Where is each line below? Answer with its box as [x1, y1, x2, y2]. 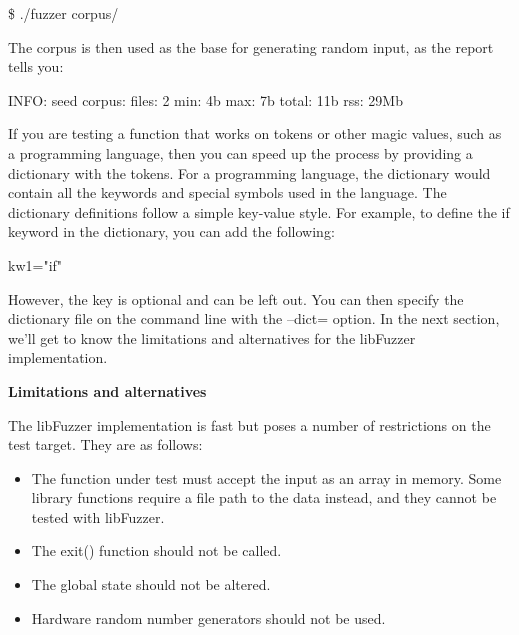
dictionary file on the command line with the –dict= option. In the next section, [8, 308, 500, 329]
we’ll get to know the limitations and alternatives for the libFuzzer [8, 327, 416, 348]
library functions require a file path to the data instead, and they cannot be [31, 487, 497, 508]
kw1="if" [8, 254, 63, 275]
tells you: [8, 56, 64, 77]
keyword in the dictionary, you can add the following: [8, 221, 335, 242]
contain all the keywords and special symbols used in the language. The [8, 182, 447, 203]
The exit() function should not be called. [31, 540, 282, 561]
